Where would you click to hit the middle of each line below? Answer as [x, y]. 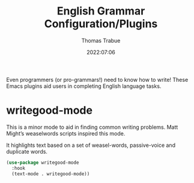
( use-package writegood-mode [43, 163]
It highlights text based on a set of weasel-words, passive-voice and [91, 145]
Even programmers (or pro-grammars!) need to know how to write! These [97, 79]
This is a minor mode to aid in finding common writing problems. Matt [92, 127]
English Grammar [101, 11]
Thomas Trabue [101, 40]
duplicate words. [27, 151]
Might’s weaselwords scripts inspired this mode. [66, 133]
